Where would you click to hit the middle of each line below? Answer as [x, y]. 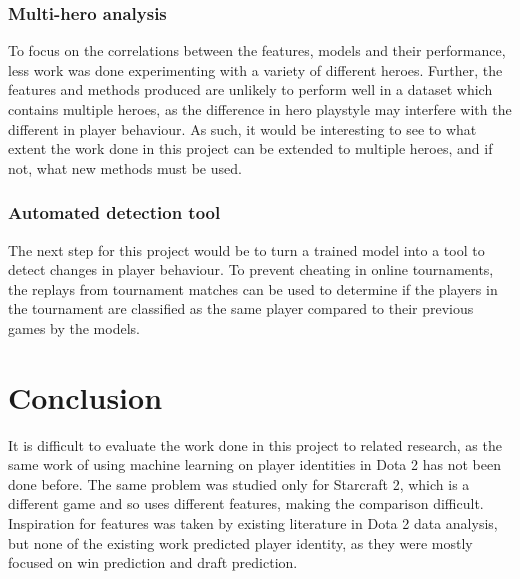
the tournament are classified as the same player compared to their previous [241, 308]
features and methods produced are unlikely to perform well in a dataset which [250, 89]
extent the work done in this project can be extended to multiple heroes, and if [250, 148]
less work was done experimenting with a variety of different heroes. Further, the [255, 69]
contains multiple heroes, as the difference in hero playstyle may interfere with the [260, 109]
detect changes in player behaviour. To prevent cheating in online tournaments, [251, 269]
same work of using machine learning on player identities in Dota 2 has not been [254, 464]
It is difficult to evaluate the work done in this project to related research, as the [255, 444]
